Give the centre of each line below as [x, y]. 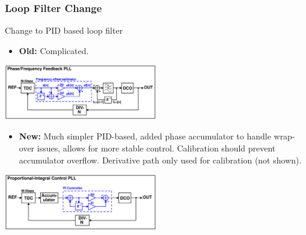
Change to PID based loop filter [64, 30]
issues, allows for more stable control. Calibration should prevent [156, 148]
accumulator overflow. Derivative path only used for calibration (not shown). [160, 160]
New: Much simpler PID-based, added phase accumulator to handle [145, 136]
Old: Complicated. [54, 50]
